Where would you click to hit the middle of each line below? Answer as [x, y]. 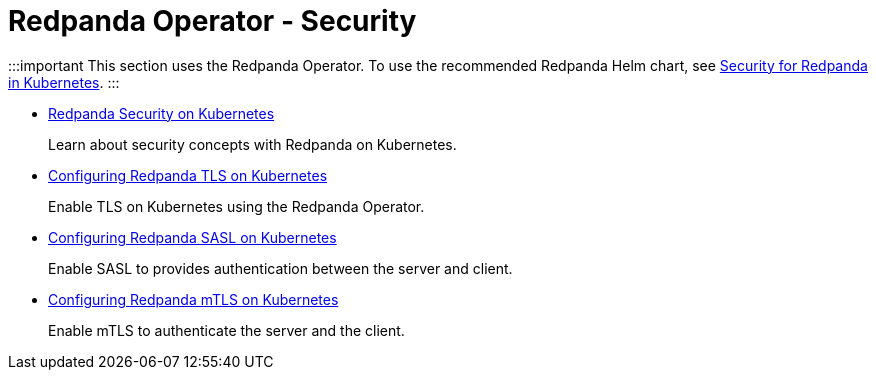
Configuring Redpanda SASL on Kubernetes [192, 237]
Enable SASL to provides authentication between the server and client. [280, 268]
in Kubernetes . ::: [64, 82]
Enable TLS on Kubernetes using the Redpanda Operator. [236, 206]
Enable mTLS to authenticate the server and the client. [226, 330]
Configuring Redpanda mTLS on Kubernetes [193, 299]
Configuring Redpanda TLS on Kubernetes [188, 175]
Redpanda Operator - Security [212, 21]
